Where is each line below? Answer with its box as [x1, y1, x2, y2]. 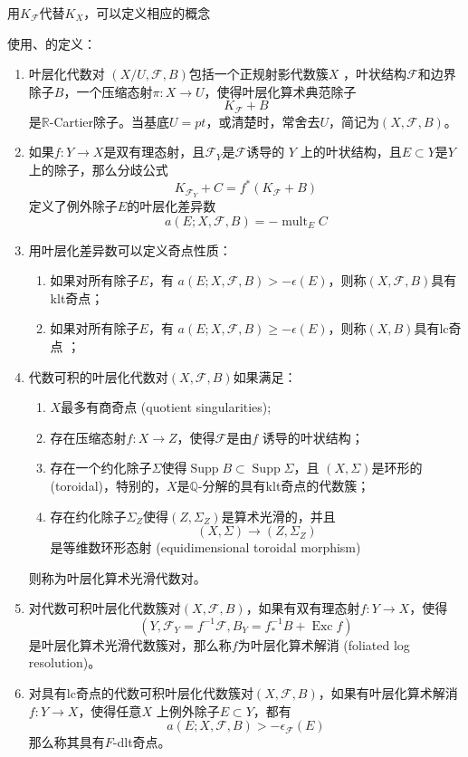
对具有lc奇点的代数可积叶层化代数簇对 [28, 684, 253, 703]
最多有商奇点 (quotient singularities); [61, 398, 272, 417]
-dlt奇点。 [112, 733, 171, 752]
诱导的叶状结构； [262, 427, 364, 446]
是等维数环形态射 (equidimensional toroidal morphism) [50, 538, 361, 557]
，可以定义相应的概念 [83, 4, 211, 22]
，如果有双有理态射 [245, 599, 360, 618]
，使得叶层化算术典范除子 [204, 81, 357, 101]
